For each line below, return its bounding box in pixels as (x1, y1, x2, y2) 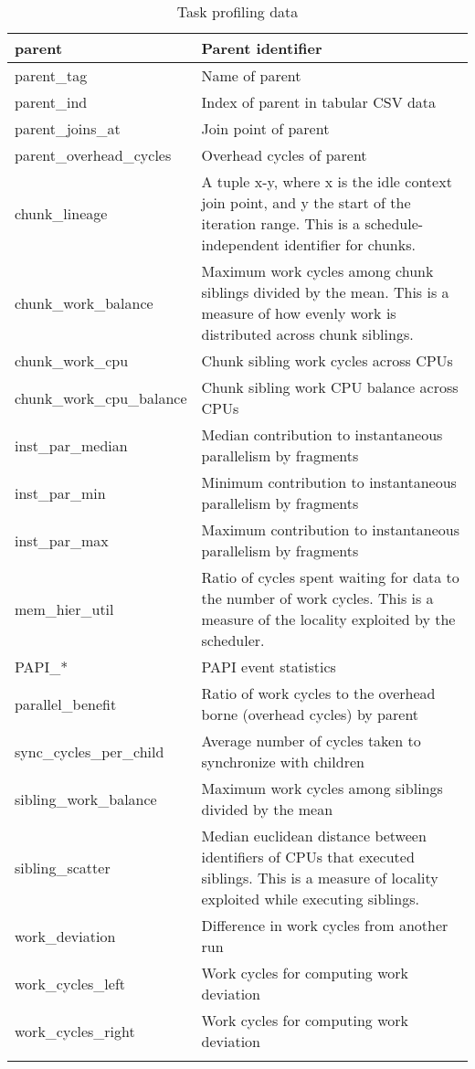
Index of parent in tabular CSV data (201, 91, 437, 112)
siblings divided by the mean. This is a (201, 281, 449, 302)
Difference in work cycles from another (201, 915, 449, 936)
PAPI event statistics (201, 656, 336, 677)
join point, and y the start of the (201, 192, 411, 213)
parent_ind (15, 91, 88, 112)
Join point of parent (201, 118, 330, 139)
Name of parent (201, 65, 301, 86)
